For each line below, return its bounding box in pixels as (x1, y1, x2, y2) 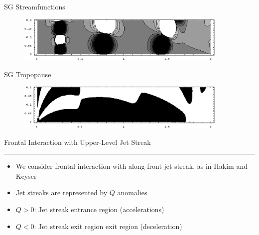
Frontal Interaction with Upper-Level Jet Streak (4, 136, 151, 147)
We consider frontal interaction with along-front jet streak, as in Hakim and (15, 161, 248, 171)
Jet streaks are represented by (15, 187, 108, 198)
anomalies (117, 187, 147, 198)
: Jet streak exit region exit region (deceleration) (34, 221, 182, 231)
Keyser (15, 170, 37, 181)
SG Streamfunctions (4, 1, 65, 11)
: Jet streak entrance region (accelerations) (34, 204, 164, 215)
